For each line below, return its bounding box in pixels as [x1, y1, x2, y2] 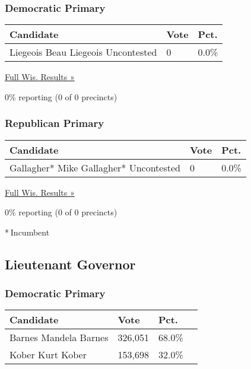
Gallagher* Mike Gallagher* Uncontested [9, 160, 180, 174]
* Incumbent [5, 225, 50, 238]
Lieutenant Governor [5, 255, 136, 273]
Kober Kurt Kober [9, 348, 87, 362]
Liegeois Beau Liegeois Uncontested [9, 45, 157, 59]
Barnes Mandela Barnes [9, 330, 109, 345]
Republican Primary [5, 116, 104, 131]
